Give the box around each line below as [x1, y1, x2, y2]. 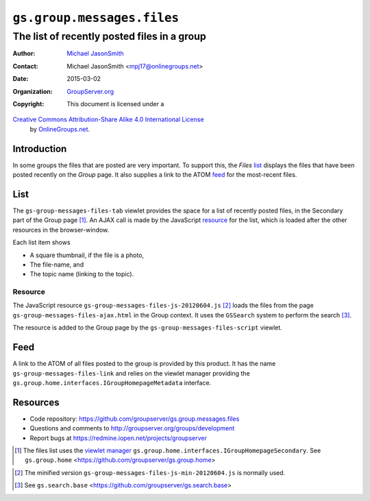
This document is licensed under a [66, 99, 164, 108]
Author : [12, 49, 36, 58]
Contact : [12, 62, 39, 70]
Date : [12, 75, 29, 83]
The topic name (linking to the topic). [29, 270, 134, 278]
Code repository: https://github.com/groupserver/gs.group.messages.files [29, 415, 240, 423]
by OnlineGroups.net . [29, 125, 90, 133]
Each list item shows [12, 239, 71, 247]
